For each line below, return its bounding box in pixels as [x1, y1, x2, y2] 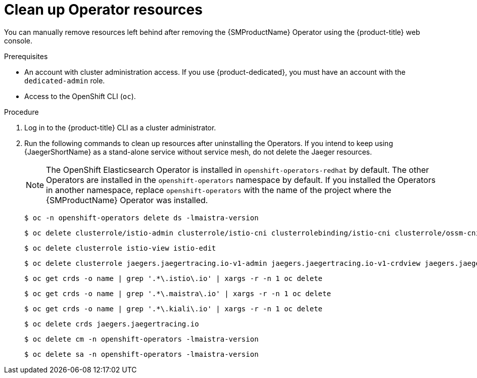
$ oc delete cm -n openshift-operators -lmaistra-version [24, 335, 259, 343]
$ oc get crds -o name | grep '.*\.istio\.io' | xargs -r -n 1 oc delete [24, 274, 323, 282]
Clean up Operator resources [4, 1, 203, 18]
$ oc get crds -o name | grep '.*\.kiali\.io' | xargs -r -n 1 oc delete [24, 304, 323, 313]
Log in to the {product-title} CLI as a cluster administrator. [24, 123, 216, 132]
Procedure [4, 107, 39, 116]
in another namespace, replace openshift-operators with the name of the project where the [46, 184, 392, 195]
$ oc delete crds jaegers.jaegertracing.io [24, 319, 199, 328]
